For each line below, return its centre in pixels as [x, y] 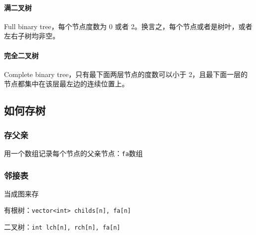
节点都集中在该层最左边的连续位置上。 [66, 84]
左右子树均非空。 [32, 36]
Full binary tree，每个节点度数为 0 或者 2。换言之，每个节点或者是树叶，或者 [128, 26]
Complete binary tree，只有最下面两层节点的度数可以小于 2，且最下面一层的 [126, 74]
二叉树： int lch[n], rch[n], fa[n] [62, 227]
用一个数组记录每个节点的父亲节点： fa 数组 [74, 153]
